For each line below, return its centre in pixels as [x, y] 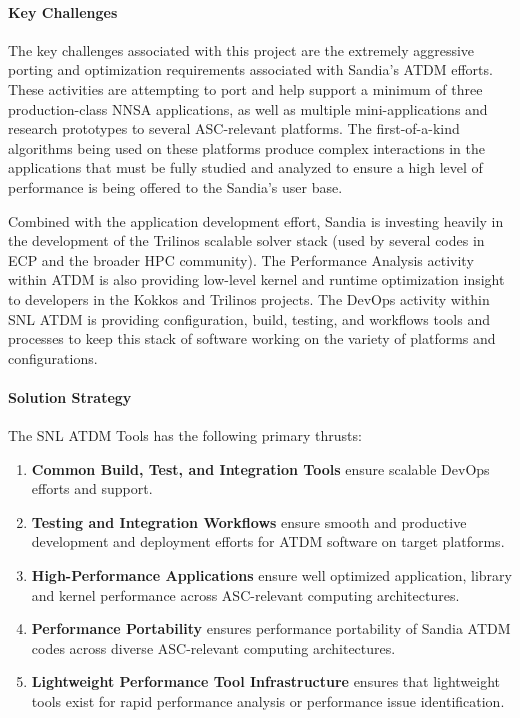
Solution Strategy [70, 396]
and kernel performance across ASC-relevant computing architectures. [245, 594]
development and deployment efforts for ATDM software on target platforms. [268, 541]
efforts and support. [92, 488]
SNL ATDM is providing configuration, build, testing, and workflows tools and [249, 318]
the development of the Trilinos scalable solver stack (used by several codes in [246, 240]
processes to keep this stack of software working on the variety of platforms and [252, 338]
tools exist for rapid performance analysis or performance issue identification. [268, 701]
